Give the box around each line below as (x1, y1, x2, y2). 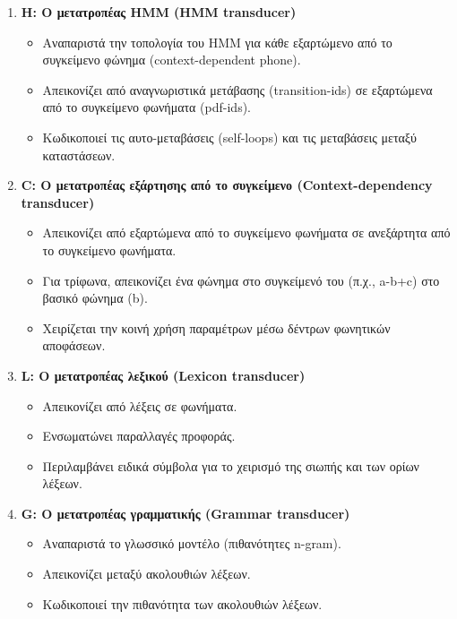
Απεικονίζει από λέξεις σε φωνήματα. (42, 396, 237, 415)
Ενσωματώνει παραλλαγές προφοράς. (42, 426, 236, 445)
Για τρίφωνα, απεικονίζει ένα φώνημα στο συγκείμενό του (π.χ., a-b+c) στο (42, 271, 440, 289)
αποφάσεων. (42, 336, 106, 355)
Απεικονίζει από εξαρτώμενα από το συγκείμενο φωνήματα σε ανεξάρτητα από (42, 223, 451, 242)
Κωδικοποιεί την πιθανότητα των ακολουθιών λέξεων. (42, 594, 323, 613)
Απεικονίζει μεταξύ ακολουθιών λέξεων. (42, 564, 251, 583)
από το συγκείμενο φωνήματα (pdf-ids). (42, 98, 251, 116)
